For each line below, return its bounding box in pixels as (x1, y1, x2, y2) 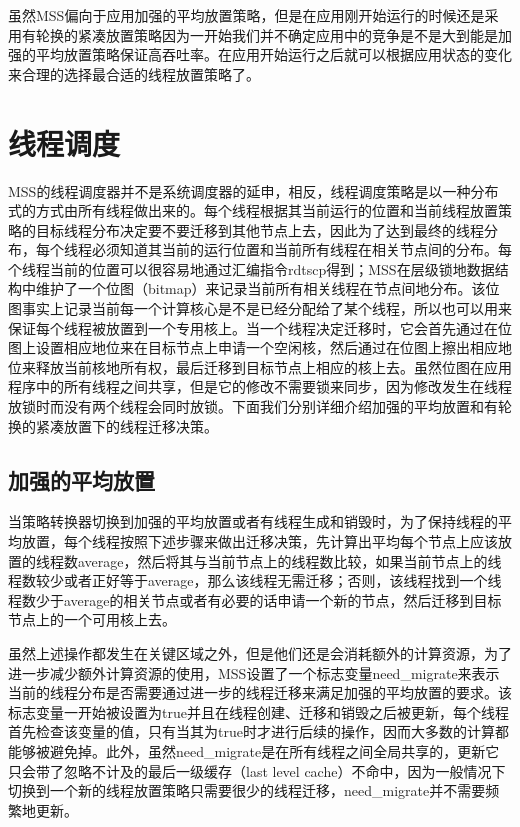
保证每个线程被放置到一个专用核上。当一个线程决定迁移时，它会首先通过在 (8, 317, 498, 338)
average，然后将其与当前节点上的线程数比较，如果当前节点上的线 (77, 550, 502, 571)
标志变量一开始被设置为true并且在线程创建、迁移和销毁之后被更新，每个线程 (8, 701, 509, 722)
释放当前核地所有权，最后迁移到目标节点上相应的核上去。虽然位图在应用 (35, 356, 512, 377)
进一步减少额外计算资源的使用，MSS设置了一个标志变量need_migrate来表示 (8, 662, 500, 683)
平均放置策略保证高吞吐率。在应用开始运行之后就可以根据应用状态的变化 (35, 44, 512, 65)
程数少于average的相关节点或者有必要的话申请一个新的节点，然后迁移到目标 (8, 589, 502, 610)
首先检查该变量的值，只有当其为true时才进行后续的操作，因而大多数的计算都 (8, 721, 509, 742)
